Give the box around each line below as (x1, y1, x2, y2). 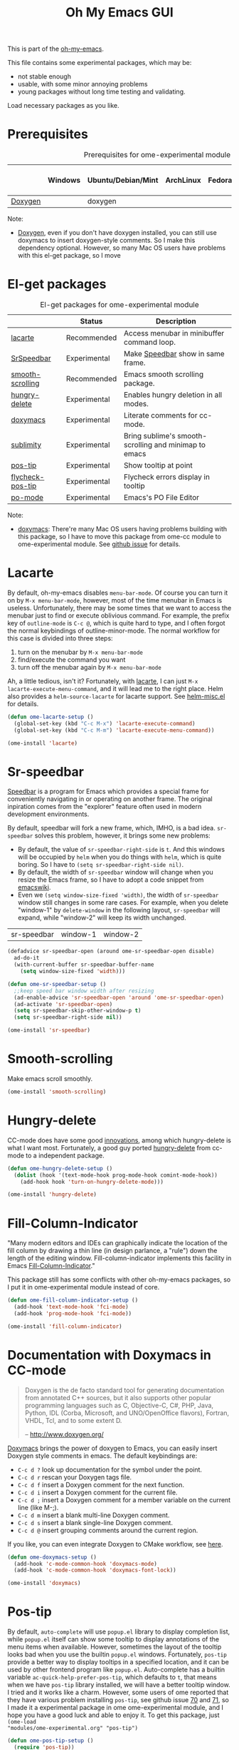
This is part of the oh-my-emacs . (7, 44, 105, 54)
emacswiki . (17, 883, 51, 892)
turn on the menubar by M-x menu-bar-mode (17, 648, 144, 656)
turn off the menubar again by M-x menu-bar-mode (17, 663, 161, 671)
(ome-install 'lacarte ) (7, 740, 78, 747)
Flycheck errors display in (123, 472, 210, 482)
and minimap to (154, 440, 206, 450)
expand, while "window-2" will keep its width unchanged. (17, 913, 186, 922)
